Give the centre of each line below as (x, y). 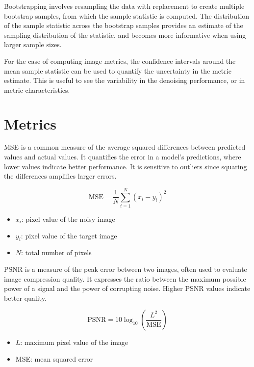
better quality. (25, 298)
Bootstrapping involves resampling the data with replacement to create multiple (124, 6)
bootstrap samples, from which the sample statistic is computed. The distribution (127, 15)
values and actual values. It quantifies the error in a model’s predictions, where (123, 157)
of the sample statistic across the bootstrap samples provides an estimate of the (124, 25)
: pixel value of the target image (69, 235)
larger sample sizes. (33, 44)
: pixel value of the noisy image (68, 219)
